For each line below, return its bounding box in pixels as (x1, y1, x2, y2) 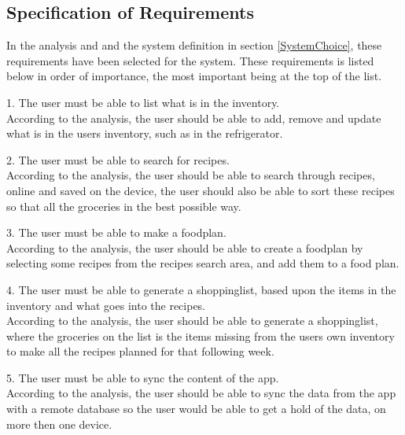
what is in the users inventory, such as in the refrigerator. (6, 125, 283, 142)
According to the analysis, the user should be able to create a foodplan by (6, 239, 363, 256)
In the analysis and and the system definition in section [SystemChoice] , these (6, 37, 382, 53)
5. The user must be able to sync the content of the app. (6, 369, 279, 385)
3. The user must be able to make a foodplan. (6, 224, 226, 241)
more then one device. (6, 415, 112, 432)
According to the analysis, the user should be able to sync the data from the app (6, 385, 396, 401)
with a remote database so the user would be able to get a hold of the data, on (6, 400, 386, 417)
